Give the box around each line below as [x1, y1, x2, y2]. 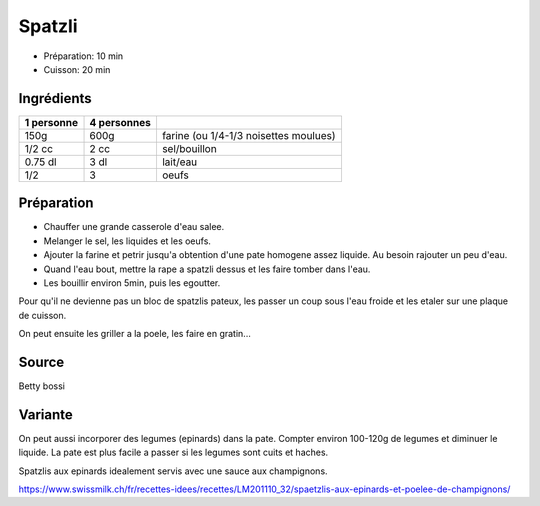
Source [18, 353, 65, 370]
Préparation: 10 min [43, 50, 124, 62]
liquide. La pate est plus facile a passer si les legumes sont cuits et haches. [18, 446, 329, 459]
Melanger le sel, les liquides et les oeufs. [43, 235, 212, 247]
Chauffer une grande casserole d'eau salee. [43, 221, 225, 233]
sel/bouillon [161, 141, 217, 155]
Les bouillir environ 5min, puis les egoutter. [43, 276, 221, 289]
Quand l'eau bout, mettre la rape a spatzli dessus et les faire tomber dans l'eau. [43, 263, 371, 275]
